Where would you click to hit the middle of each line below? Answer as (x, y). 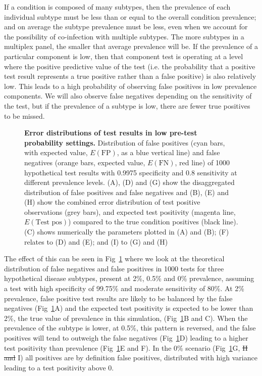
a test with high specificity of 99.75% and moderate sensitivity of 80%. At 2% (124, 288)
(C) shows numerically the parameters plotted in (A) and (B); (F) (127, 232)
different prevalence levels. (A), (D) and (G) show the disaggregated (129, 182)
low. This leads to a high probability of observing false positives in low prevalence (130, 86)
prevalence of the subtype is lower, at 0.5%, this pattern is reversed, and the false (130, 328)
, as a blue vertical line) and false (168, 152)
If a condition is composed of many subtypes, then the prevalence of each (117, 7)
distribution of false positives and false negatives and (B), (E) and (126, 192)
